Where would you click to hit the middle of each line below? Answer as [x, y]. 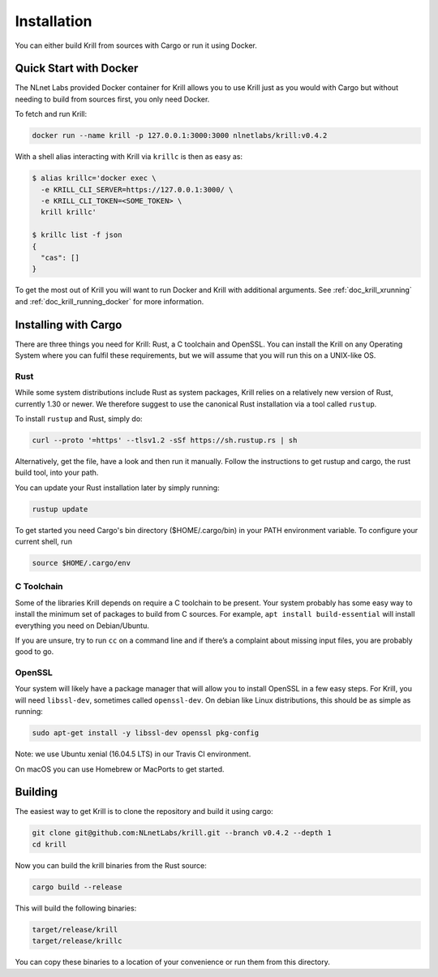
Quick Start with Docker [77, 69]
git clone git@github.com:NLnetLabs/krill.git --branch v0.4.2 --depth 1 [182, 833]
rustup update [60, 509]
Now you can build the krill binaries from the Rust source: [111, 865]
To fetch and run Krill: [51, 114]
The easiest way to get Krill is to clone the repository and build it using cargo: [144, 811]
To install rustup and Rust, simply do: [79, 419]
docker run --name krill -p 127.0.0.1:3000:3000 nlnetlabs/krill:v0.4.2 [180, 136]
